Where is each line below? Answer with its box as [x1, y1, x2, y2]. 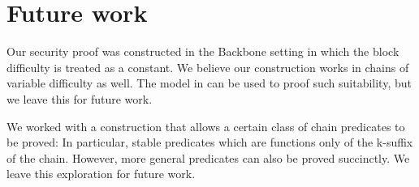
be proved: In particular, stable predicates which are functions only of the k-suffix [6, 134, 413, 151]
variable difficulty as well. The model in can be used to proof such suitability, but [6, 74, 412, 91]
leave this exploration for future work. [6, 165, 196, 182]
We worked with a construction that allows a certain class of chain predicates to [6, 117, 405, 134]
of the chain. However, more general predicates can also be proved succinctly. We [6, 149, 410, 166]
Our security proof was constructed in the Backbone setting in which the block [6, 43, 400, 60]
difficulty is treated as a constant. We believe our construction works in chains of [6, 58, 409, 75]
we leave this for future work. [6, 90, 153, 107]
